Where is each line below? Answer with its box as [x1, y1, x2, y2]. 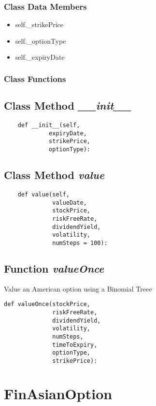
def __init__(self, [17, 122, 80, 129]
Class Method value [4, 167, 105, 182]
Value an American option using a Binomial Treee [4, 283, 152, 293]
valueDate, [52, 199, 87, 206]
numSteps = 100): [52, 239, 108, 246]
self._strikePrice [15, 19, 64, 30]
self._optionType [15, 35, 66, 46]
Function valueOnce [4, 260, 104, 276]
